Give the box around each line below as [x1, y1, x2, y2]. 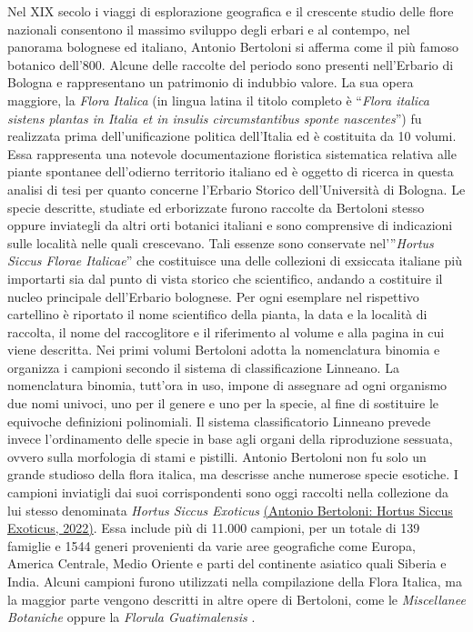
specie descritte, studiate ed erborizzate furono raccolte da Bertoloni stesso [7, 197, 425, 216]
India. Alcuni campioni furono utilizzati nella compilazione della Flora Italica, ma [7, 572, 463, 590]
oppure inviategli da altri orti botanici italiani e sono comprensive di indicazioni [7, 216, 453, 235]
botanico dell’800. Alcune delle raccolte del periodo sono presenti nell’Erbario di [7, 55, 454, 74]
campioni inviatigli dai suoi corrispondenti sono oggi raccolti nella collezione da [7, 483, 448, 502]
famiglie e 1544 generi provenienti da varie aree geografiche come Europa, [7, 536, 416, 555]
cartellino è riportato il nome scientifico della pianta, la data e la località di [7, 305, 428, 324]
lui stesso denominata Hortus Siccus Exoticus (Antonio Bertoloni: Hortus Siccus [7, 500, 453, 519]
